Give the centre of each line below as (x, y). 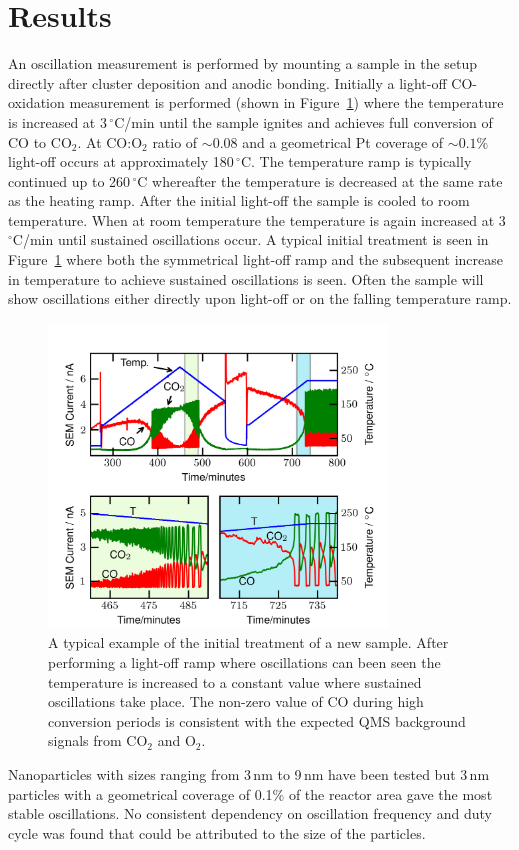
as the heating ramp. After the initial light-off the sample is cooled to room (239, 200)
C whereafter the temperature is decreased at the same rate (320, 180)
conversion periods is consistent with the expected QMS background (257, 720)
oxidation (36, 102)
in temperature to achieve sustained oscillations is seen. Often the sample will (246, 278)
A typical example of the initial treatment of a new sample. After (248, 642)
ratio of (175, 141)
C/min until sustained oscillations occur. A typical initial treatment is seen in (250, 239)
